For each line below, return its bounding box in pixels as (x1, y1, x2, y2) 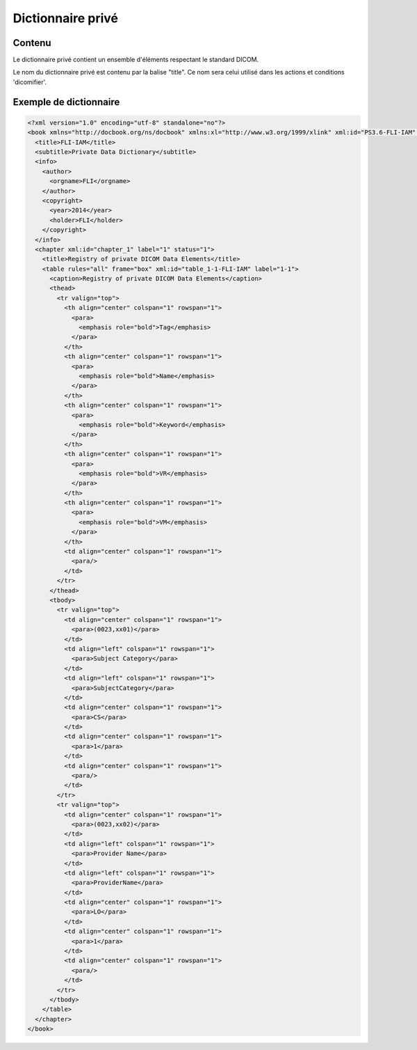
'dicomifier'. (13, 77, 47, 86)
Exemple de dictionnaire (13, 96, 120, 108)
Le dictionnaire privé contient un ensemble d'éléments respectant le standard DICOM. (13, 56, 259, 64)
